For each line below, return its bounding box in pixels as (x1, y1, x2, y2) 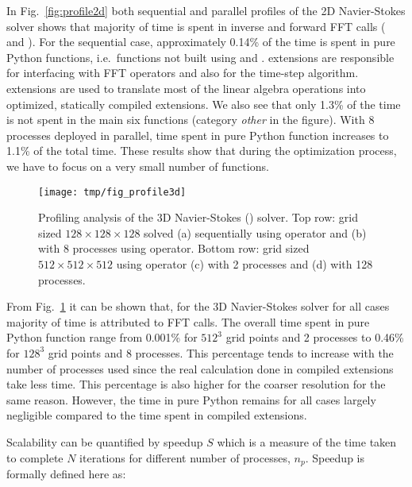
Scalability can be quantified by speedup (6, 433, 203, 450)
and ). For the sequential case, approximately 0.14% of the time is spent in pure (6, 33, 395, 50)
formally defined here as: (6, 465, 126, 481)
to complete (6, 449, 64, 466)
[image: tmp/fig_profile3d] (38, 186, 187, 198)
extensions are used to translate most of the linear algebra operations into (6, 79, 366, 96)
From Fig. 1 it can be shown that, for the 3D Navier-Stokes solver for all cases (6, 298, 390, 315)
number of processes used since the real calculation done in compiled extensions (6, 360, 394, 377)
